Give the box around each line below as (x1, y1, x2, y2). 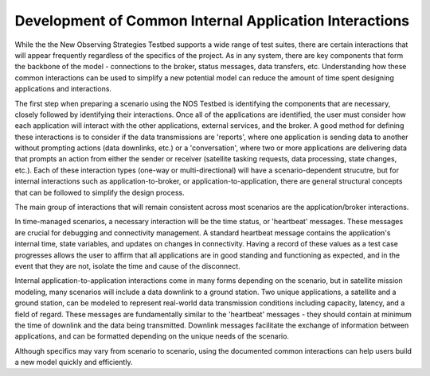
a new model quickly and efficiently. (14, 358, 133, 367)
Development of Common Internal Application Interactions (14, 12, 410, 29)
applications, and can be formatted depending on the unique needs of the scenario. (14, 331, 290, 341)
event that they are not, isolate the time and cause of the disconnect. (14, 261, 240, 270)
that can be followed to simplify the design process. (14, 188, 185, 197)
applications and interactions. (14, 84, 111, 94)
